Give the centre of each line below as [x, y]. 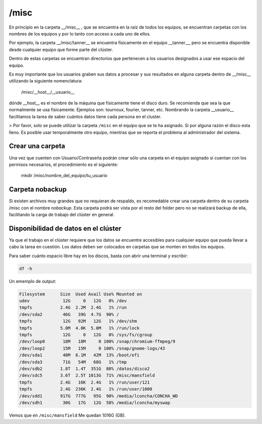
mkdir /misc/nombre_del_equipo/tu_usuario [64, 176]
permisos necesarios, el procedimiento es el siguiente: [64, 164]
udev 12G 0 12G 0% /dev [73, 301]
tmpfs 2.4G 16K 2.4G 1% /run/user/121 [84, 382]
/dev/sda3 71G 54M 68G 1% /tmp [73, 362]
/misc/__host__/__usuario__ [48, 92]
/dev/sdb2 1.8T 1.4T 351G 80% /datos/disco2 [84, 368]
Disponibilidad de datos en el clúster [65, 228]
